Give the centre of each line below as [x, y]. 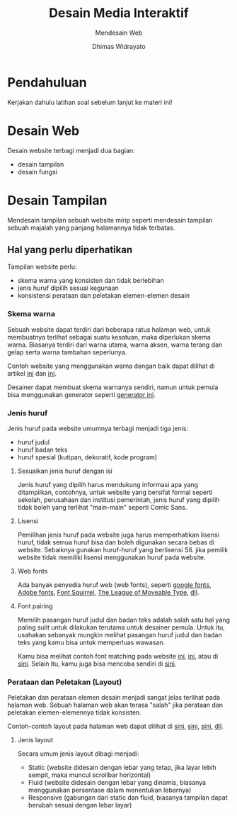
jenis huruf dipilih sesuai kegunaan [68, 288]
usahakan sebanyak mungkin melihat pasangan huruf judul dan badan [120, 635]
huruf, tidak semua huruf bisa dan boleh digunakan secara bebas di [116, 542]
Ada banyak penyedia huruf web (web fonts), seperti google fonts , [114, 585]
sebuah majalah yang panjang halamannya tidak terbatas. [91, 228]
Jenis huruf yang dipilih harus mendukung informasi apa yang [108, 484]
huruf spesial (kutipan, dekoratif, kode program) [87, 457]
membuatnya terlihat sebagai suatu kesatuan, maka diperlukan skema [109, 337]
